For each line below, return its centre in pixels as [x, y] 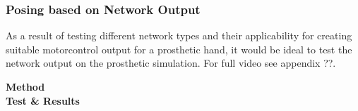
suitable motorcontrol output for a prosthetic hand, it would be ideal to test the [179, 49]
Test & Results [43, 100]
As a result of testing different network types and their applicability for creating [179, 35]
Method [25, 86]
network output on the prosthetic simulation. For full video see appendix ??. [171, 63]
